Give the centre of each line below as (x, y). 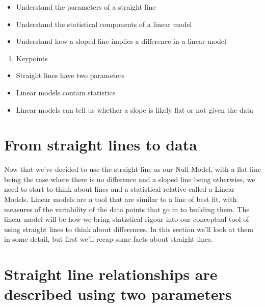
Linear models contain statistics (65, 92)
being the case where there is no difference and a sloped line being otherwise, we (130, 179)
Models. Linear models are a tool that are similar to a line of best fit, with (121, 199)
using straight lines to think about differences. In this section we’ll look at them (129, 229)
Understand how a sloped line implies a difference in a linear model (121, 41)
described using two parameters (118, 294)
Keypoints (32, 58)
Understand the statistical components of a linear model (104, 24)
